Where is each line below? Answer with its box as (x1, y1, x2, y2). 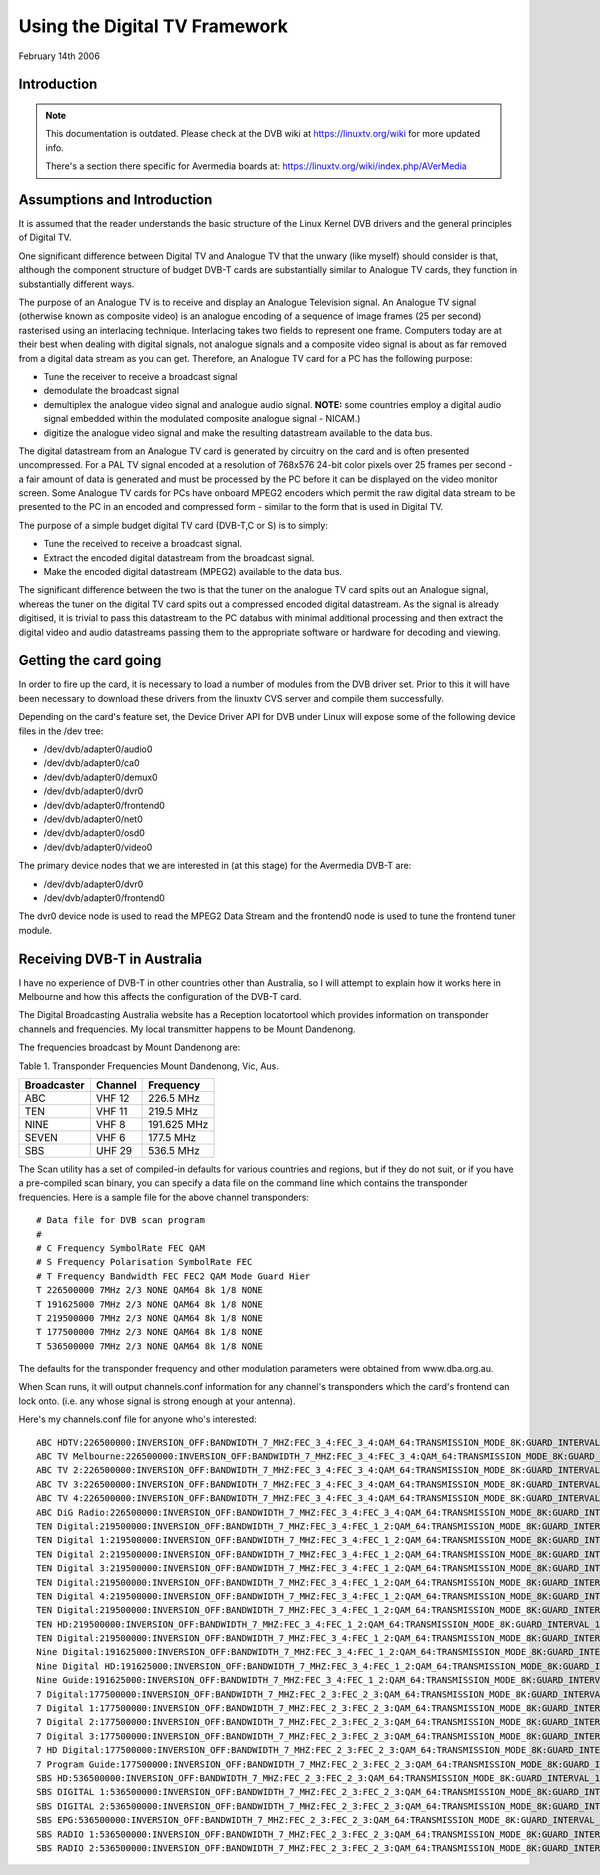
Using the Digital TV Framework (18, 15, 289, 37)
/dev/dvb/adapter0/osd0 (43, 827, 145, 839)
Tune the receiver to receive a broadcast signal (43, 370, 238, 382)
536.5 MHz (148, 1143, 200, 1157)
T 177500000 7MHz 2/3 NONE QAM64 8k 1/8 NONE (36, 1326, 264, 1338)
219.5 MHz (148, 1104, 199, 1118)
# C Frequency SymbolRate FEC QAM (36, 1242, 205, 1254)
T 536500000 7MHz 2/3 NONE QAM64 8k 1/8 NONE (36, 1340, 264, 1352)
